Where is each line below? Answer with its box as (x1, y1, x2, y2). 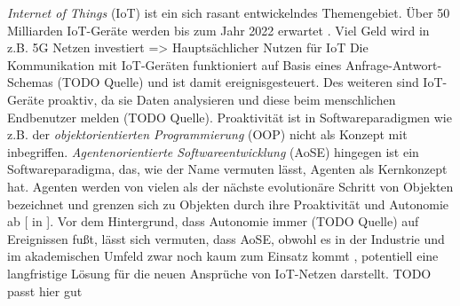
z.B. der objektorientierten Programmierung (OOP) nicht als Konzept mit (7, 125, 408, 144)
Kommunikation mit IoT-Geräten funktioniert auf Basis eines (7, 55, 342, 74)
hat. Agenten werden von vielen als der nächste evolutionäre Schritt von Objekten (7, 177, 454, 195)
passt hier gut (7, 281, 83, 300)
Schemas (7, 73, 53, 91)
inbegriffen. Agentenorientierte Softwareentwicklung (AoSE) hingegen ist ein (7, 142, 419, 161)
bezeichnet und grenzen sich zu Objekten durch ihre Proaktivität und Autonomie (7, 194, 449, 213)
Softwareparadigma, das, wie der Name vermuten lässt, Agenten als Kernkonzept (7, 160, 448, 178)
